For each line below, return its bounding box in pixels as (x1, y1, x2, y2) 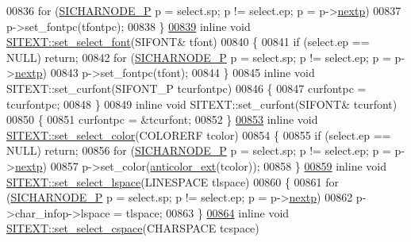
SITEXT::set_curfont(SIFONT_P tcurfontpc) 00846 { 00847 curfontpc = (6, 79, 367, 96)
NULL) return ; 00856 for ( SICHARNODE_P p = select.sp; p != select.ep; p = (6, 142, 391, 159)
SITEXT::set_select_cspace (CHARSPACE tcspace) (6, 220, 259, 236)
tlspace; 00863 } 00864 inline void (125, 204, 290, 221)
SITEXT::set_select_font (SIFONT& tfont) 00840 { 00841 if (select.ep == (6, 33, 370, 50)
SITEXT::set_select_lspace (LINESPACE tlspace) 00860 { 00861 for (6, 173, 339, 190)
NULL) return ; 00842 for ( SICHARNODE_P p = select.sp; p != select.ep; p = (6, 48, 391, 65)
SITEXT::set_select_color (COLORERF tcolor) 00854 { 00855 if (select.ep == (6, 126, 391, 143)
